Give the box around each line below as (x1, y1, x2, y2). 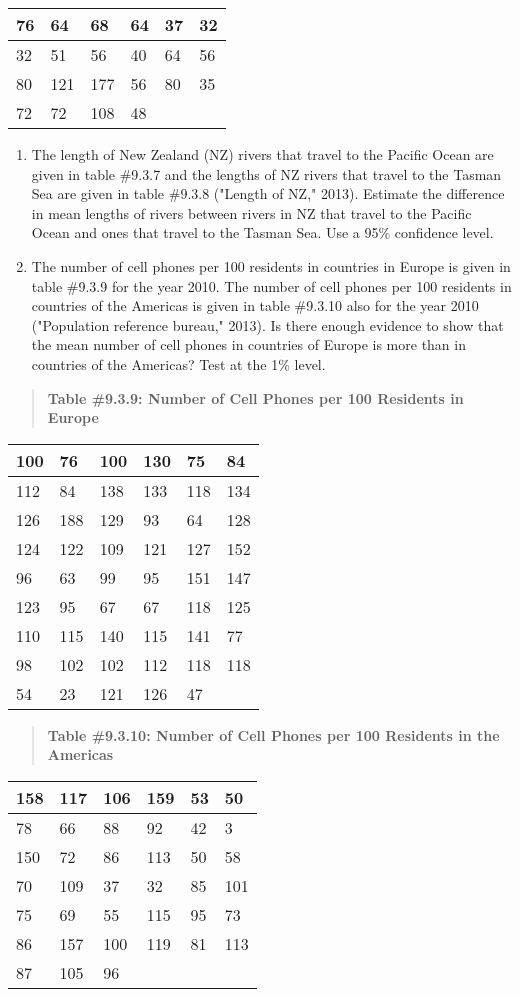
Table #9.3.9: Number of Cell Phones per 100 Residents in (47, 387, 464, 408)
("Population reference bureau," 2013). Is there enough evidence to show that (31, 314, 504, 335)
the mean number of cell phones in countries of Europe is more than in (31, 334, 466, 355)
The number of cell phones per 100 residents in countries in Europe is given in (31, 255, 511, 276)
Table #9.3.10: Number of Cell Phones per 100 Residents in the (47, 724, 500, 745)
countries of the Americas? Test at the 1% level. (31, 353, 326, 374)
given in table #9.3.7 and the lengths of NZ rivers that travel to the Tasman (31, 163, 502, 184)
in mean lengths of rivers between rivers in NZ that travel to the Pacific (31, 202, 472, 223)
